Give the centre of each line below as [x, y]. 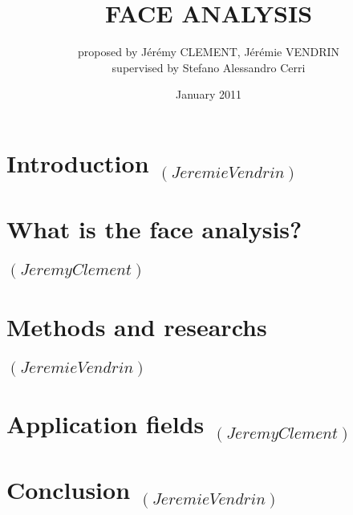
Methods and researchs [137, 326]
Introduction [78, 162]
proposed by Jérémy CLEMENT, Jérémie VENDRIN [209, 52]
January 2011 [209, 94]
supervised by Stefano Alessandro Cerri [209, 67]
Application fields [105, 423]
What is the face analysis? [154, 229]
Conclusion [69, 490]
